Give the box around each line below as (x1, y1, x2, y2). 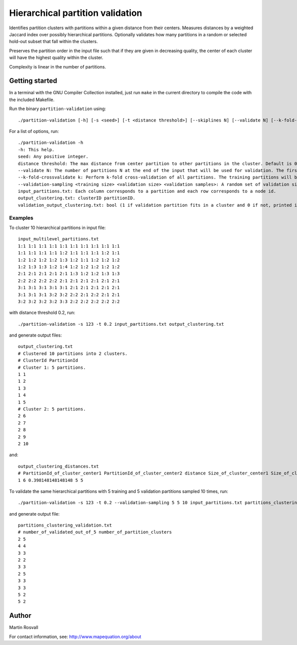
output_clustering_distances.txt (18, 464, 99, 469)
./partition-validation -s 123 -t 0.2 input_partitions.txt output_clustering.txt (18, 321, 224, 327)
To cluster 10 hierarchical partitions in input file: (9, 225, 106, 231)
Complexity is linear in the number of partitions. (9, 63, 106, 69)
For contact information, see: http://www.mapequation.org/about (9, 634, 142, 640)
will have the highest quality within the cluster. (9, 55, 103, 60)
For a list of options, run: (9, 128, 59, 134)
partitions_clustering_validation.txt (18, 523, 112, 528)
